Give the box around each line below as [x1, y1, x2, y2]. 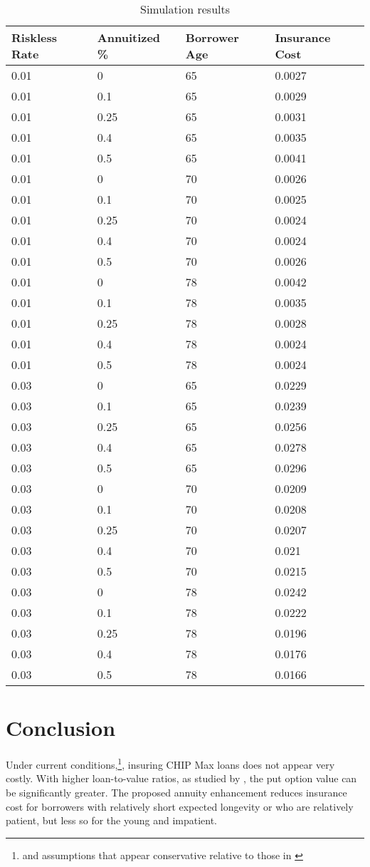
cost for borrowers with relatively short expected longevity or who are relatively [6, 799, 354, 814]
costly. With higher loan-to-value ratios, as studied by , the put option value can [6, 771, 357, 786]
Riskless [11, 29, 57, 46]
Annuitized [97, 29, 161, 46]
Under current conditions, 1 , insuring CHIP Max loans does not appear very [6, 755, 335, 772]
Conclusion [6, 713, 116, 742]
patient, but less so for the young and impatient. [6, 813, 218, 828]
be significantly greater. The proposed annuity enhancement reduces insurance [6, 784, 347, 799]
